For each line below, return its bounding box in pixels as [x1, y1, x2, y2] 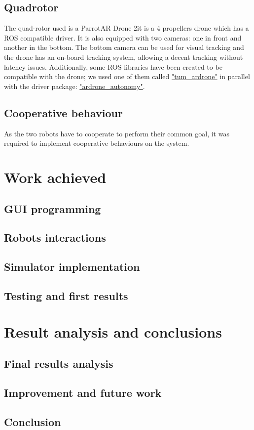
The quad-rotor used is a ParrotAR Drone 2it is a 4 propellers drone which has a [4, 23, 249, 33]
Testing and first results [4, 288, 128, 303]
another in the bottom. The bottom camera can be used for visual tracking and [4, 42, 244, 52]
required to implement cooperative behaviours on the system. [4, 138, 189, 148]
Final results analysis [4, 356, 113, 371]
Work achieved [4, 167, 107, 187]
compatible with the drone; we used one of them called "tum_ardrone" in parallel [4, 71, 250, 82]
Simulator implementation [4, 259, 140, 274]
